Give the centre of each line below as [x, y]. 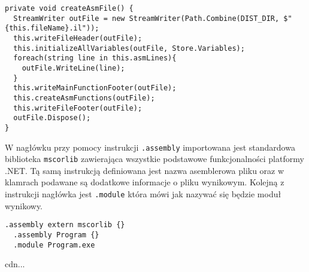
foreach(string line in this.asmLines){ [95, 58]
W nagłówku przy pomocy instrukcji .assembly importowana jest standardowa [150, 147]
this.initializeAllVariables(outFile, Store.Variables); [129, 48]
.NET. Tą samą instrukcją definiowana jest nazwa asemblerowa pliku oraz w [145, 170]
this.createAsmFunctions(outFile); [84, 98]
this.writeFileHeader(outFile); [78, 38]
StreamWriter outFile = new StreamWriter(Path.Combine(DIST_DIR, [146, 18]
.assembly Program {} [56, 235]
